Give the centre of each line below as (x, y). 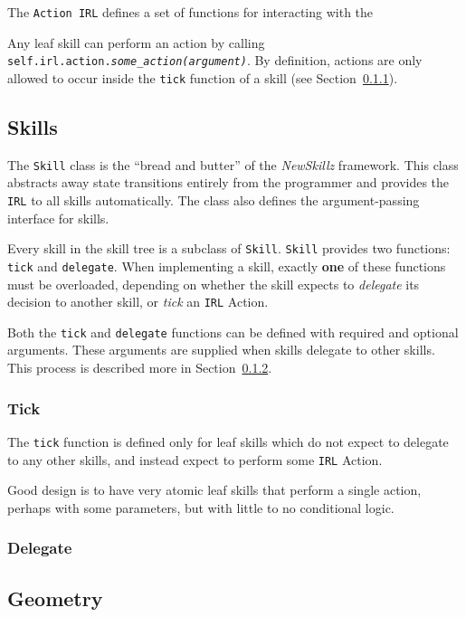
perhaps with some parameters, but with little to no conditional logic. (201, 507)
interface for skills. (58, 218)
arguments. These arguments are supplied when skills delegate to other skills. (221, 350)
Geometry (55, 598)
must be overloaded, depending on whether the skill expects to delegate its (214, 284)
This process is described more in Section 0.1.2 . (140, 368)
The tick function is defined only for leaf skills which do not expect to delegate (228, 441)
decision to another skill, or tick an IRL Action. (138, 302)
